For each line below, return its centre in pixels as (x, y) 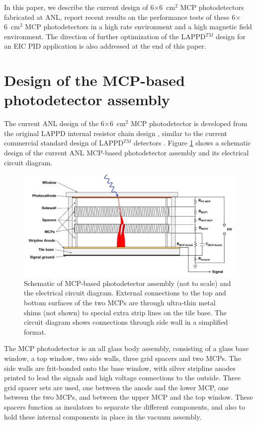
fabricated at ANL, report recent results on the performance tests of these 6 (120, 17)
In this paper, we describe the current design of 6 (79, 7)
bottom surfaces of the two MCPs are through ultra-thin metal (120, 302)
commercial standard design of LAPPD (64, 143)
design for (231, 36)
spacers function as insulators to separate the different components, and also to (125, 406)
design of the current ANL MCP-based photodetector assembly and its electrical (127, 153)
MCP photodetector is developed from (189, 123)
